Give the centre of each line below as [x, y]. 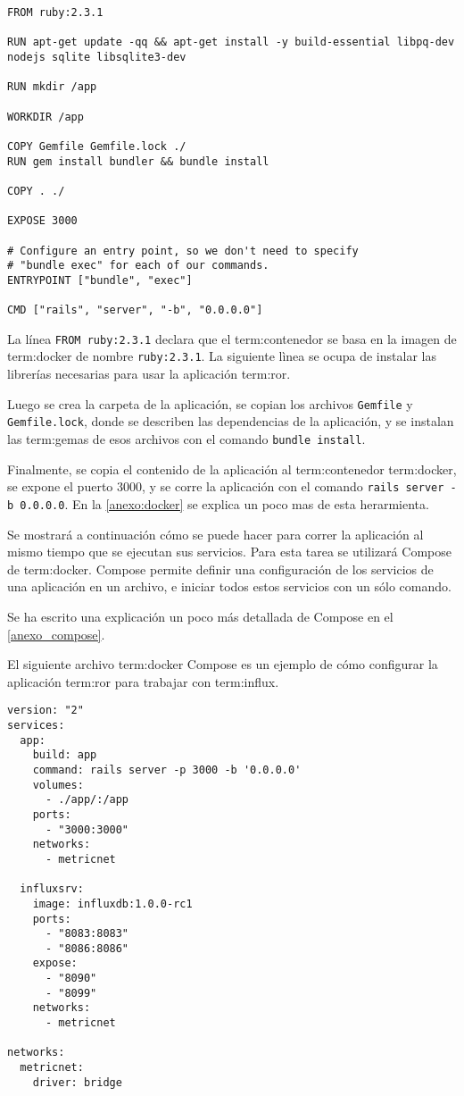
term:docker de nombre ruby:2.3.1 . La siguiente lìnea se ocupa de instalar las [222, 356]
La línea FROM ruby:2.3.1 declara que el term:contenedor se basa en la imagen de [232, 338]
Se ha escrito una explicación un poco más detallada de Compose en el [200, 616]
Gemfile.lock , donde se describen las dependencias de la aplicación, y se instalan [231, 421]
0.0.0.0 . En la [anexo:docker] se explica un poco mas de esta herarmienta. [224, 503]
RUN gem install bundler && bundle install [138, 161]
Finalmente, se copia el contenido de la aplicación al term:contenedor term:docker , [232, 469]
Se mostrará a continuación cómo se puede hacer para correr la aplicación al [215, 534]
